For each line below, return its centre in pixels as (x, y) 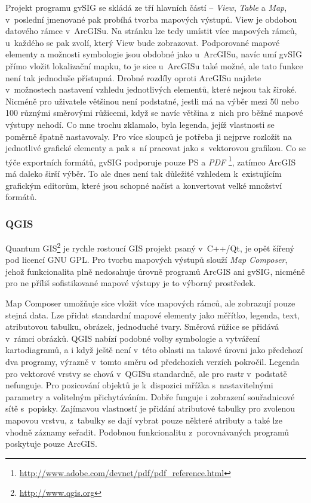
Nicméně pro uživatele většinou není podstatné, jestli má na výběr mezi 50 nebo (152, 101)
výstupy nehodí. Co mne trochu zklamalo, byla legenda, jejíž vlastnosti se (140, 124)
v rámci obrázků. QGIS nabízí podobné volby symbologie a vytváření (133, 338)
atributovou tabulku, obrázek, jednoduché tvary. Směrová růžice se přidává (142, 326)
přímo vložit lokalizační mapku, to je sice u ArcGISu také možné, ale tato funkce (154, 65)
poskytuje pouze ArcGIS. (51, 444)
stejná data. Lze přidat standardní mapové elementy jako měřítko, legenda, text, (153, 315)
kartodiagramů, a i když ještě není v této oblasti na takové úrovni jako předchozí (154, 350)
